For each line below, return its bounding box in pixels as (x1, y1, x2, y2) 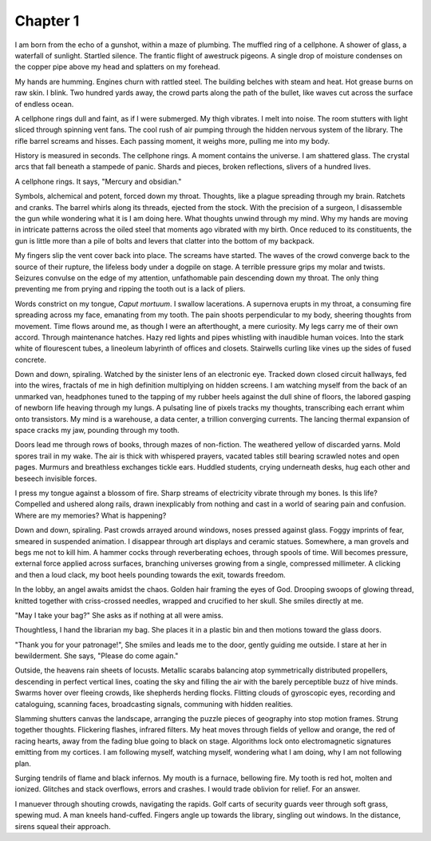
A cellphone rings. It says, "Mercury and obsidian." (14, 177, 182, 186)
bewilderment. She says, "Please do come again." (14, 651, 179, 661)
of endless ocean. (14, 99, 74, 109)
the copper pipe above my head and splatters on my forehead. (14, 62, 221, 72)
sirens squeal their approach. (14, 821, 111, 831)
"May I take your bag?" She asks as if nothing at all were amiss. (14, 610, 223, 620)
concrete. (14, 355, 47, 364)
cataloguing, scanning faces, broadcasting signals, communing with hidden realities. (14, 699, 293, 708)
